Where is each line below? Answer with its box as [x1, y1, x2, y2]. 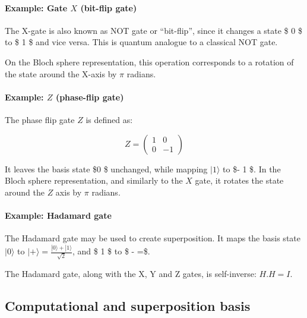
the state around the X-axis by [5, 67, 117, 80]
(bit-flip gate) [80, 1, 137, 14]
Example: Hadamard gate [5, 209, 112, 221]
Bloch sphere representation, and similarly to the [5, 174, 183, 187]
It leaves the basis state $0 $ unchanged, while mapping [5, 162, 208, 175]
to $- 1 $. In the [223, 162, 281, 175]
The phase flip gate [5, 113, 75, 125]
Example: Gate [5, 1, 68, 14]
